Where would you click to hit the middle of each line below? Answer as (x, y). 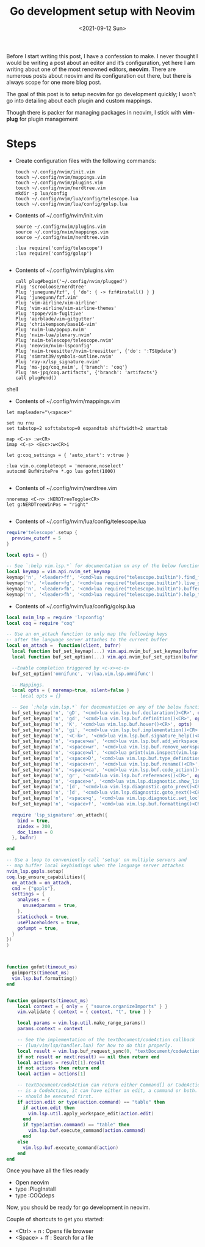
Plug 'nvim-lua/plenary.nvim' (54, 335)
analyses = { (34, 900)
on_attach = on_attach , (42, 883)
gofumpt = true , (38, 928)
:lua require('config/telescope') (59, 248)
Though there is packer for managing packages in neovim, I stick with (94, 112)
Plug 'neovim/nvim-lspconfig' (54, 345)
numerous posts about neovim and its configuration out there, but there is (99, 75)
